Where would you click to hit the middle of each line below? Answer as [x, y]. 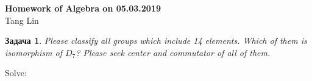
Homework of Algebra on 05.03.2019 [83, 8]
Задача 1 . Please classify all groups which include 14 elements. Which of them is [156, 40]
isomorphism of [34, 52]
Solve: [16, 73]
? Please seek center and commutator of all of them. [173, 52]
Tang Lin [22, 20]
